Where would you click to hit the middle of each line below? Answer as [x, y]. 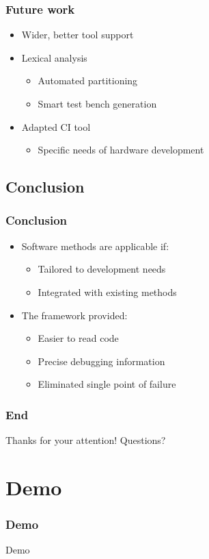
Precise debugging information [101, 361]
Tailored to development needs [102, 269]
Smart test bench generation [97, 103]
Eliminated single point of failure [107, 384]
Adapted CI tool [56, 126]
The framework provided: [74, 315]
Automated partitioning [88, 80]
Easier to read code [78, 338]
